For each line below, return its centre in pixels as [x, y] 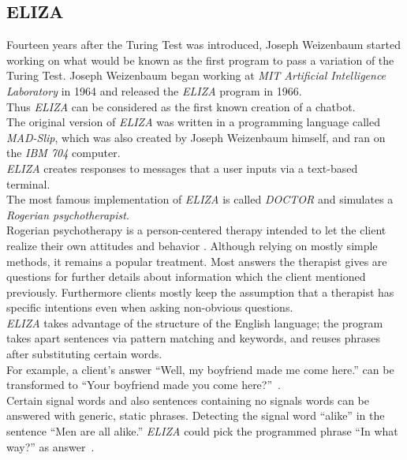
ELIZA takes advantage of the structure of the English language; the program [195, 322]
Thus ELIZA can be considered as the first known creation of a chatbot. [181, 106]
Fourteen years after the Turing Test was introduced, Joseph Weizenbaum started [203, 45]
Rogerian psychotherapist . [68, 214]
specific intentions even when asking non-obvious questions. [150, 307]
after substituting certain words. [84, 354]
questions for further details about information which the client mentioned [186, 277]
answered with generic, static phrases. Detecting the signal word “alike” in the [196, 415]
